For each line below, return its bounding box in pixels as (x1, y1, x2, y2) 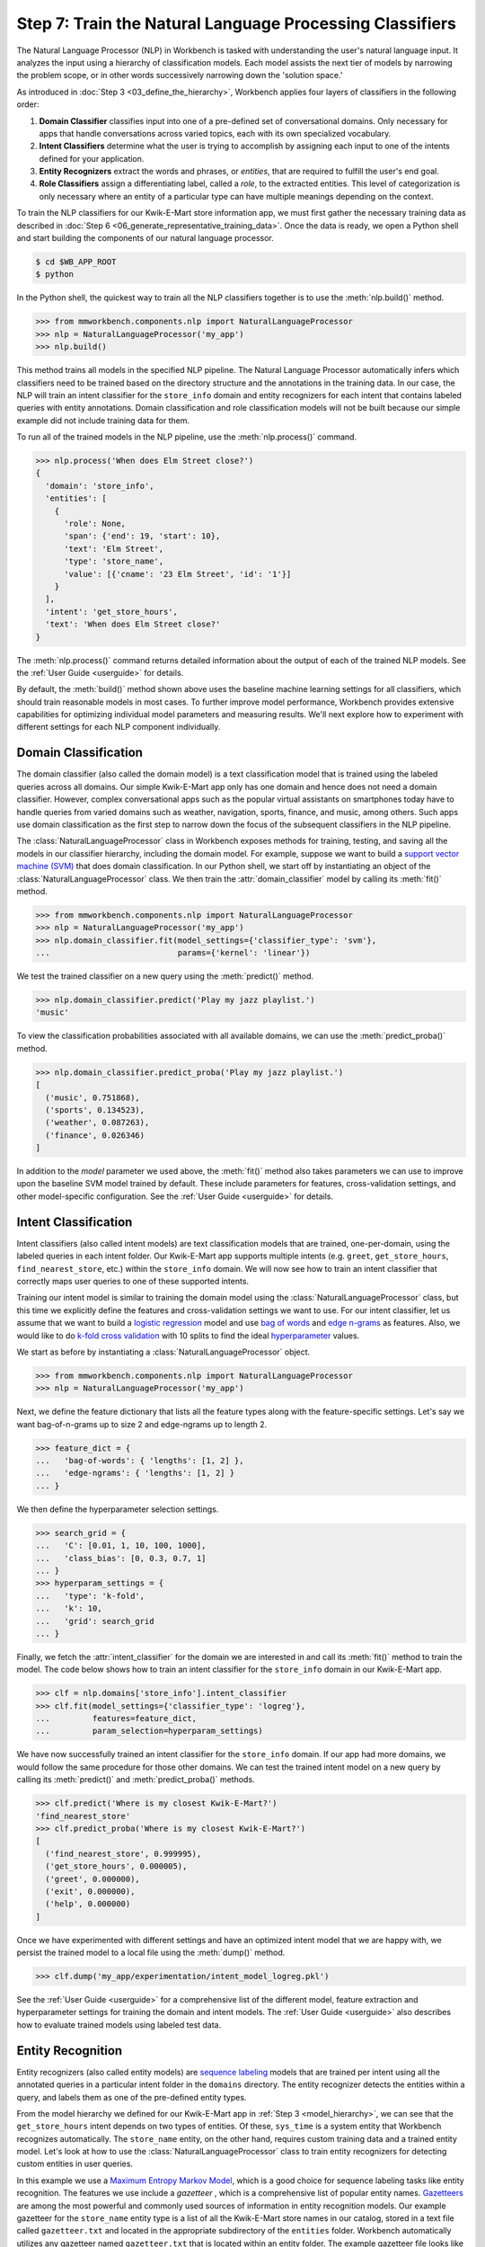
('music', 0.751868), (45, 1092, 141, 1103)
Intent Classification (16, 1214, 133, 1230)
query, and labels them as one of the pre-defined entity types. (16, 2092, 247, 2102)
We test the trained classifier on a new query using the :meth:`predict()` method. (16, 971, 314, 981)
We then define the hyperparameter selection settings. (16, 1504, 219, 1514)
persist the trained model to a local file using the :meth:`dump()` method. (16, 1947, 286, 1958)
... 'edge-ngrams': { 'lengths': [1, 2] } (35, 1468, 235, 1479)
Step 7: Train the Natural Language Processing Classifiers (16, 13, 457, 33)
